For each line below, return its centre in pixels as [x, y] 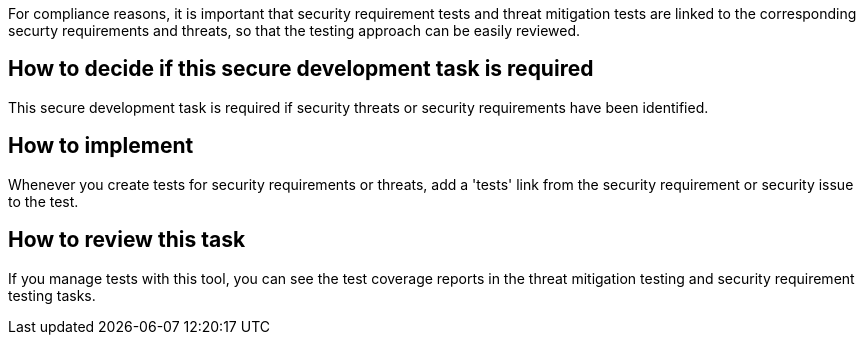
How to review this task [127, 240]
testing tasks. [52, 295]
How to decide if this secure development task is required [301, 69]
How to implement [101, 146]
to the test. [43, 201]
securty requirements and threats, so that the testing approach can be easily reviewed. [294, 30]
